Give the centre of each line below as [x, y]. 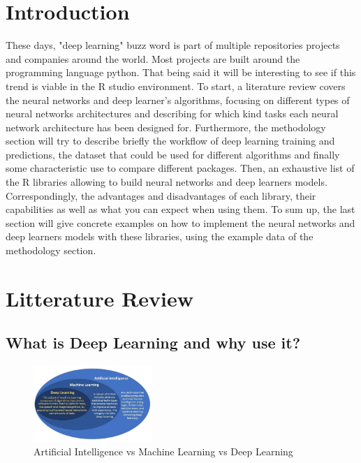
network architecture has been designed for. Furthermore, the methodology [166, 127]
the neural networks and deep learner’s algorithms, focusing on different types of [178, 100]
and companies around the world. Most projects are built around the [153, 58]
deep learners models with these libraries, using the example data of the [160, 236]
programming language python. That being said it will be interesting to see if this [181, 72]
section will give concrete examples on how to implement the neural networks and [180, 222]
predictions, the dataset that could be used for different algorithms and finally [173, 154]
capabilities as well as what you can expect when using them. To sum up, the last [180, 209]
